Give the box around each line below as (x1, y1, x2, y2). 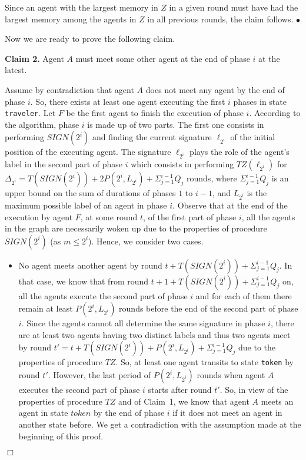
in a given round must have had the (169, 1, 298, 13)
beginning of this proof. (18, 429, 104, 442)
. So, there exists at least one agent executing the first (30, 95, 225, 107)
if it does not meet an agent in (172, 406, 282, 419)
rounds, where (187, 172, 237, 184)
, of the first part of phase (143, 210, 237, 223)
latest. (5, 64, 27, 76)
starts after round (148, 383, 212, 396)
